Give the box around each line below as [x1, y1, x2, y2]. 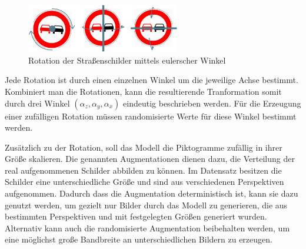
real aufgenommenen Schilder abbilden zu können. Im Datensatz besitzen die [5, 164, 282, 176]
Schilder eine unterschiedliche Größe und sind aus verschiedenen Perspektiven [5, 175, 284, 188]
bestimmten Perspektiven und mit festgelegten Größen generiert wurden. [5, 210, 267, 223]
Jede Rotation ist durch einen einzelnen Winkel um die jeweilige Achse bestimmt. [5, 74, 298, 86]
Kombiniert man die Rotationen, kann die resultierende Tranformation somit [5, 85, 282, 97]
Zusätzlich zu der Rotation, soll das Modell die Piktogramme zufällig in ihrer [5, 141, 282, 153]
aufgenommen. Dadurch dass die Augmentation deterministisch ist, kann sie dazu [5, 187, 298, 200]
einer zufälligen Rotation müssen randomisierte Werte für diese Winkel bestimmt [5, 109, 297, 122]
